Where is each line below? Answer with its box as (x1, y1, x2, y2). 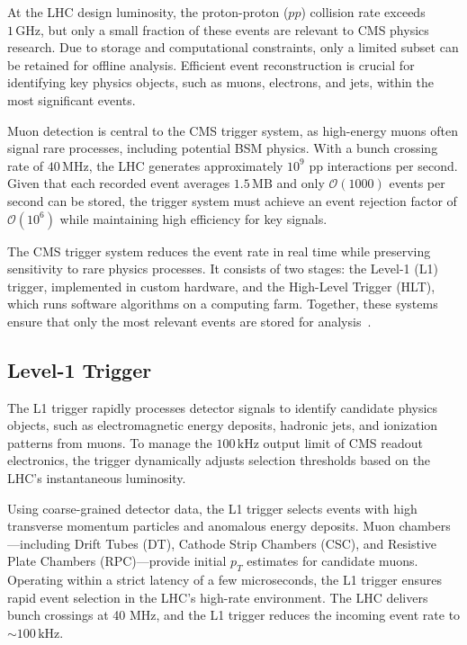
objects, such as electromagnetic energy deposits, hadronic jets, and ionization (7, 416, 438, 434)
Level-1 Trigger (7, 355, 152, 383)
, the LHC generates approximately (88, 156, 283, 175)
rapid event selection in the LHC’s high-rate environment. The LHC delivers (7, 587, 428, 606)
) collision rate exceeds (301, 3, 426, 21)
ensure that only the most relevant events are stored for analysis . (7, 311, 372, 330)
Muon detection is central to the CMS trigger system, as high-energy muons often (7, 121, 459, 139)
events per (389, 174, 445, 193)
